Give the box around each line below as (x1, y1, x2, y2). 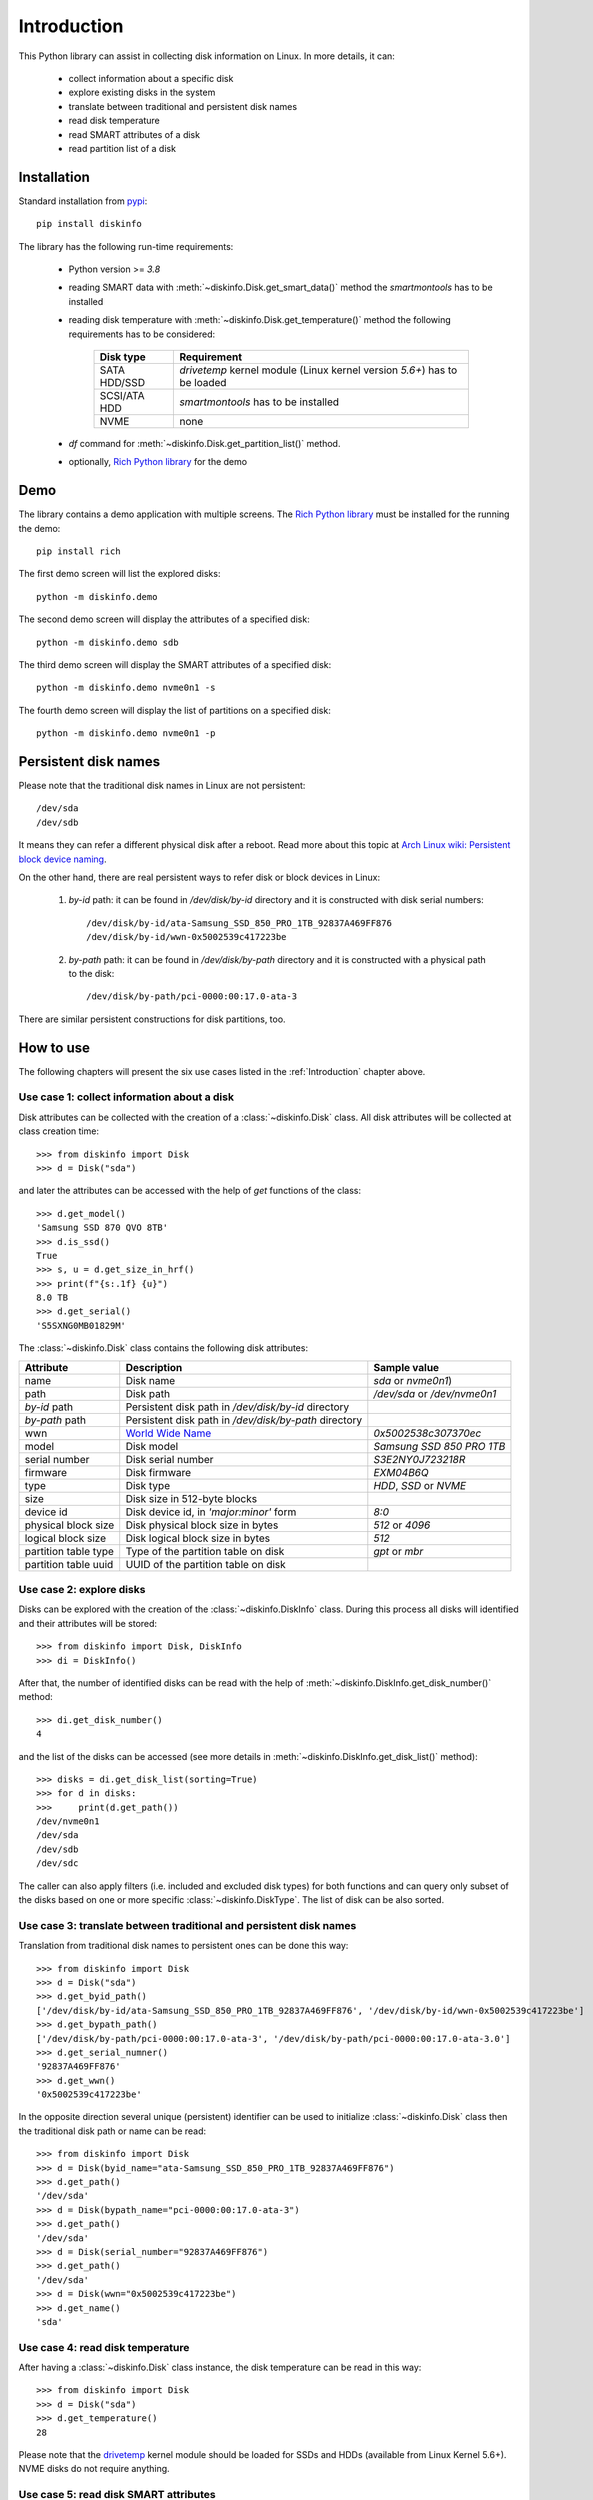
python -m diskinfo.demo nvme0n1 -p (36, 728, 216, 739)
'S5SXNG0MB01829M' (36, 1320, 127, 1331)
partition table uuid (24, 1557, 114, 1571)
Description (125, 1360, 183, 1374)
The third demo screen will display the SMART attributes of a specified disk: (18, 658, 332, 670)
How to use (18, 1039, 90, 1056)
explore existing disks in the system (68, 86, 216, 99)
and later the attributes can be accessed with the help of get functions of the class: (18, 1185, 362, 1197)
